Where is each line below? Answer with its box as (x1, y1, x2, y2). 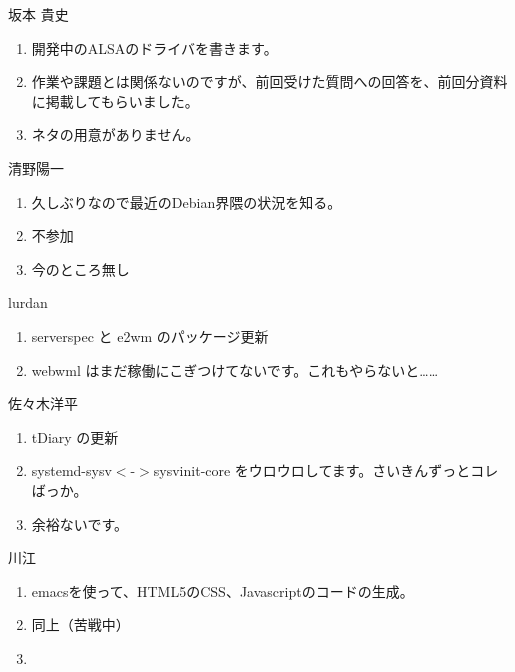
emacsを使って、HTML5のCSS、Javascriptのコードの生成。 (31, 580, 414, 601)
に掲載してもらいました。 (31, 90, 199, 111)
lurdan (8, 292, 48, 313)
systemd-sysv (31, 460, 112, 481)
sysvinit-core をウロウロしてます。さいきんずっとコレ (153, 460, 499, 481)
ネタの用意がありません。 (31, 124, 200, 145)
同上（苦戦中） (31, 614, 130, 635)
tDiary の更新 (31, 426, 119, 447)
